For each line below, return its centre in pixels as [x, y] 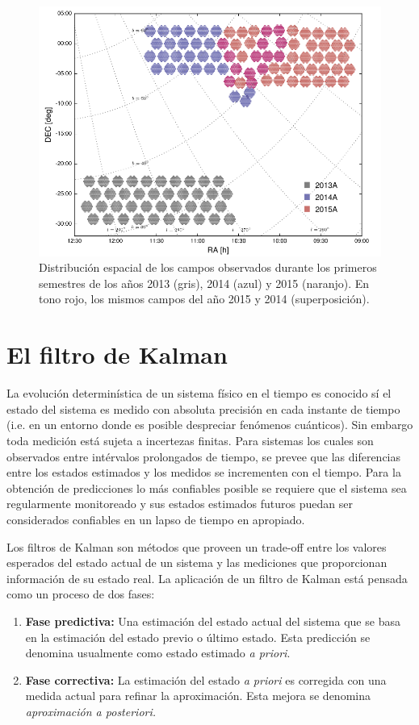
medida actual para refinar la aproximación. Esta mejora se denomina [198, 696]
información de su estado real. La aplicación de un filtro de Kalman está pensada [207, 578]
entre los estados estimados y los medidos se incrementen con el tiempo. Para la [204, 472]
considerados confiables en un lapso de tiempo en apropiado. [156, 519]
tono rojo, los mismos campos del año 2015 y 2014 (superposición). [204, 299]
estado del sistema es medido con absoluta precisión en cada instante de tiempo [203, 408]
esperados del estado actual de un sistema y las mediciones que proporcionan [197, 562]
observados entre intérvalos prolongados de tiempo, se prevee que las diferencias [204, 456]
